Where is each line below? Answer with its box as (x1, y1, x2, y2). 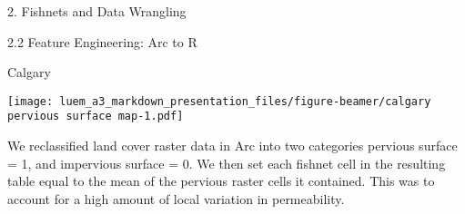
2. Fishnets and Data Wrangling (7, 2, 187, 20)
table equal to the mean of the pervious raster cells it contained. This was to (7, 171, 435, 190)
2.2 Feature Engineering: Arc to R (7, 32, 197, 51)
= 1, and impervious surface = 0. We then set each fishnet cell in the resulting (7, 153, 446, 172)
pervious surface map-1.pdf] (7, 110, 184, 123)
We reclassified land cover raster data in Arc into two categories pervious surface (7, 136, 458, 155)
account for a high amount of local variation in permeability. (7, 189, 345, 208)
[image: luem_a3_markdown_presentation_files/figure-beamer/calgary (7, 94, 431, 108)
